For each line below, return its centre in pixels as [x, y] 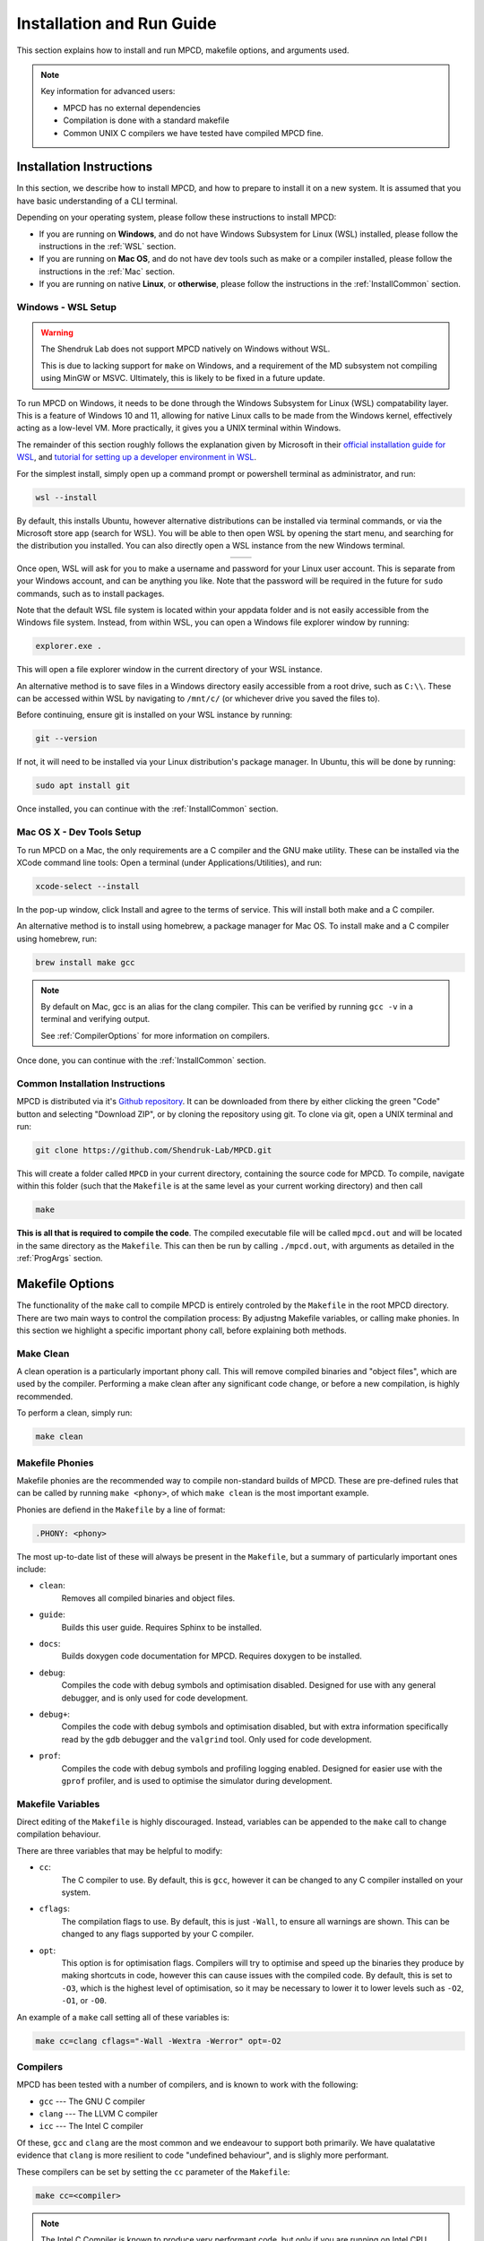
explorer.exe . [69, 646]
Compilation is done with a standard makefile [147, 120]
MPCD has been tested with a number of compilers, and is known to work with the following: [187, 2085]
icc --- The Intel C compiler [91, 2126]
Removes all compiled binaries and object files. [148, 1598]
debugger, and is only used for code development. [155, 1698]
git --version [66, 739]
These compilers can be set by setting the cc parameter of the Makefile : [153, 2172]
